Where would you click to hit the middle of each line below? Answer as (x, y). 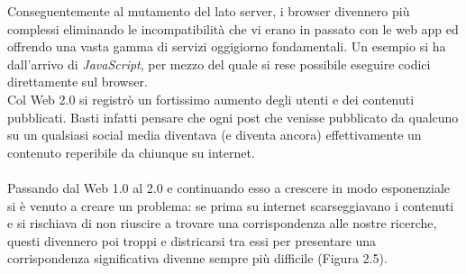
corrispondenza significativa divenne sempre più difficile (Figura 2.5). (197, 258)
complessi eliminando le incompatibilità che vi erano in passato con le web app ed (233, 28)
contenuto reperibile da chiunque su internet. (131, 152)
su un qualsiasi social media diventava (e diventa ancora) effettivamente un (215, 135)
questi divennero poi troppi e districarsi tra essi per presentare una (192, 240)
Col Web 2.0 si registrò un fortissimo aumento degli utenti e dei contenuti (211, 99)
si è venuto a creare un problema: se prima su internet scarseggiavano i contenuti (231, 205)
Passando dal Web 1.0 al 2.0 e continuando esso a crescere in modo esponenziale (229, 187)
